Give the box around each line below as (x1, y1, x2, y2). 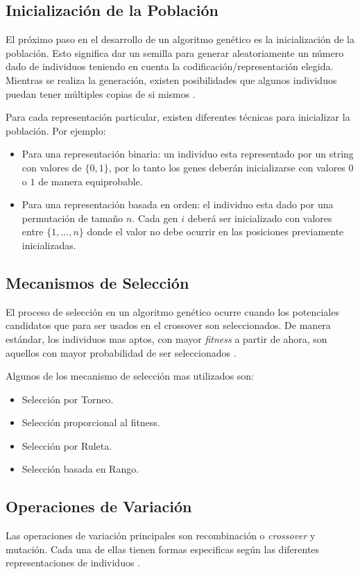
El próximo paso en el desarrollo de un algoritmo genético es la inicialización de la (6, 32, 355, 47)
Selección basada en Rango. (22, 462, 139, 476)
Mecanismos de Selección (6, 271, 189, 293)
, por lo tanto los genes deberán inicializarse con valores (108, 160, 345, 174)
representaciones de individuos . (6, 555, 140, 570)
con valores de (22, 160, 82, 174)
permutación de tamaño (22, 210, 123, 225)
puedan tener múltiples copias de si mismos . (6, 86, 196, 101)
